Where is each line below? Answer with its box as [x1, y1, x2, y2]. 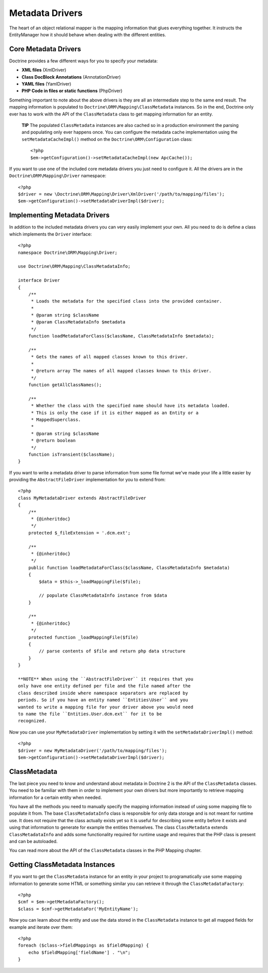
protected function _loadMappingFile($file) [28, 635, 138, 640]
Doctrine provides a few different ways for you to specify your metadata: [9, 58, 158, 64]
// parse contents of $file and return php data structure [39, 649, 186, 654]
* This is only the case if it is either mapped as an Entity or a [31, 410, 199, 416]
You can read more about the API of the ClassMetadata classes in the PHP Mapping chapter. [9, 848, 202, 854]
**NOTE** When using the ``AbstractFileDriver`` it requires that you [18, 676, 194, 682]
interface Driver [18, 278, 60, 283]
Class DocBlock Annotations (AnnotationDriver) [21, 74, 121, 80]
